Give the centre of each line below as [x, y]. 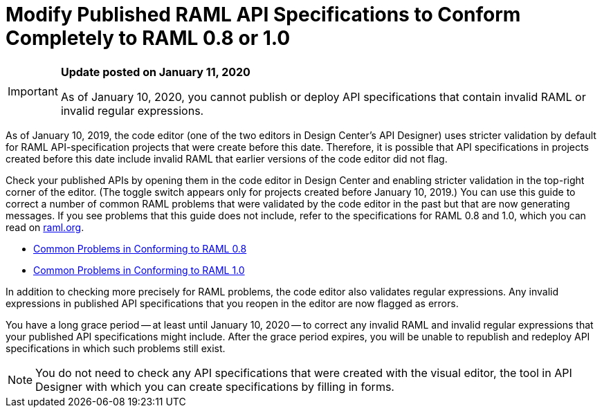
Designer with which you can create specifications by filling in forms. [215, 386]
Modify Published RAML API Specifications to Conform [263, 15]
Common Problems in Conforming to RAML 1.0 [139, 270]
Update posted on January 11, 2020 [155, 72]
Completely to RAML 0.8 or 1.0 [148, 38]
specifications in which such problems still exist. [116, 348]
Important [33, 91]
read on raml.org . [45, 227]
